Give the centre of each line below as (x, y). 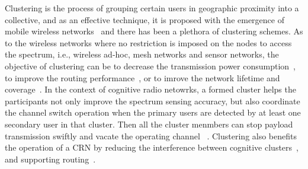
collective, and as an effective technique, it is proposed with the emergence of (145, 19)
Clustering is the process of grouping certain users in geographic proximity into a (152, 8)
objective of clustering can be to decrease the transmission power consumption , (150, 66)
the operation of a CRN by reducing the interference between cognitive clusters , (152, 147)
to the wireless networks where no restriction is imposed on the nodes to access (148, 42)
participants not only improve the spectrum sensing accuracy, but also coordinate (153, 101)
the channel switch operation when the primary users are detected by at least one (153, 112)
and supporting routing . (50, 159)
